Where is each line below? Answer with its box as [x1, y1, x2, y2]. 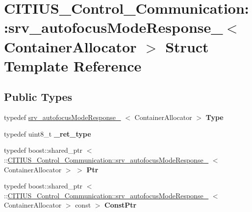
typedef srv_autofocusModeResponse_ [4, 112, 121, 122]
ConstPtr [104, 200, 137, 210]
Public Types [4, 89, 73, 104]
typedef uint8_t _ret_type [4, 128, 91, 139]
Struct [165, 36, 209, 56]
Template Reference [4, 55, 142, 75]
